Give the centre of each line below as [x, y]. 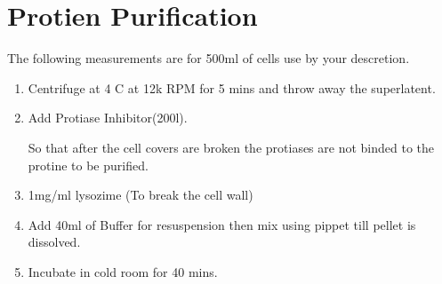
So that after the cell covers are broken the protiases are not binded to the [231, 147]
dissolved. [54, 242]
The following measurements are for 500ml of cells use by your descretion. [209, 58]
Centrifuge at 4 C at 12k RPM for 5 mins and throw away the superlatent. [232, 87]
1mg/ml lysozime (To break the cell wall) [141, 195]
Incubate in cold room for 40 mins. [123, 271]
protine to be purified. [88, 165]
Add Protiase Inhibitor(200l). [108, 118]
